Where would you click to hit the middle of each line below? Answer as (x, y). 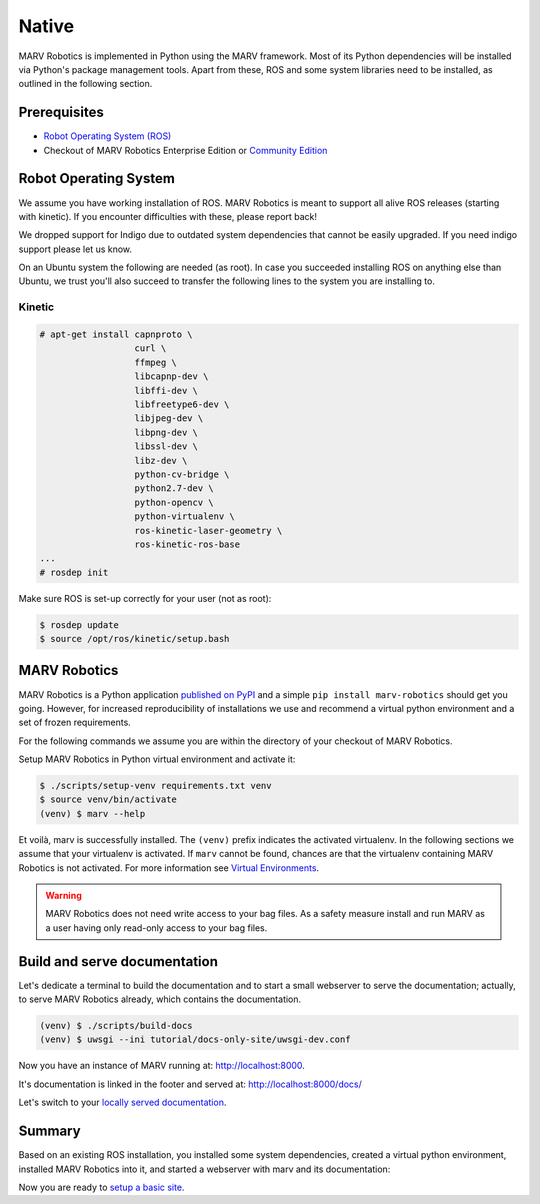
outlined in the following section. (85, 84)
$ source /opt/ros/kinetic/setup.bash (134, 639)
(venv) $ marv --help (92, 813)
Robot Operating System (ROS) (107, 136)
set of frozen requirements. (75, 722)
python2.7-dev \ (174, 488)
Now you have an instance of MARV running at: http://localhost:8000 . (161, 1066)
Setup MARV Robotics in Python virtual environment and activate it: (157, 759)
